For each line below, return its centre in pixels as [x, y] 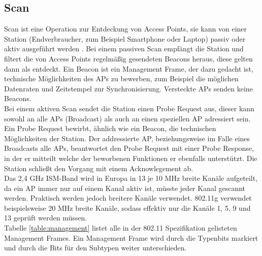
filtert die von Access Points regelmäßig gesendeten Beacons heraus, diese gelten [128, 58]
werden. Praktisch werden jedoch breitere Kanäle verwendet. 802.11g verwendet [128, 198]
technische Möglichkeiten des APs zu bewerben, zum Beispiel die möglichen [121, 78]
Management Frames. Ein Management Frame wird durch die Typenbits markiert [131, 237]
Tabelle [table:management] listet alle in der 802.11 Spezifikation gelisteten [121, 228]
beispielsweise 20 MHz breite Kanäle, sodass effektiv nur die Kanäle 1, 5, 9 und [127, 207]
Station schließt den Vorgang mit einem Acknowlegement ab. [99, 168]
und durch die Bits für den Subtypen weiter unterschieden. [95, 248]
